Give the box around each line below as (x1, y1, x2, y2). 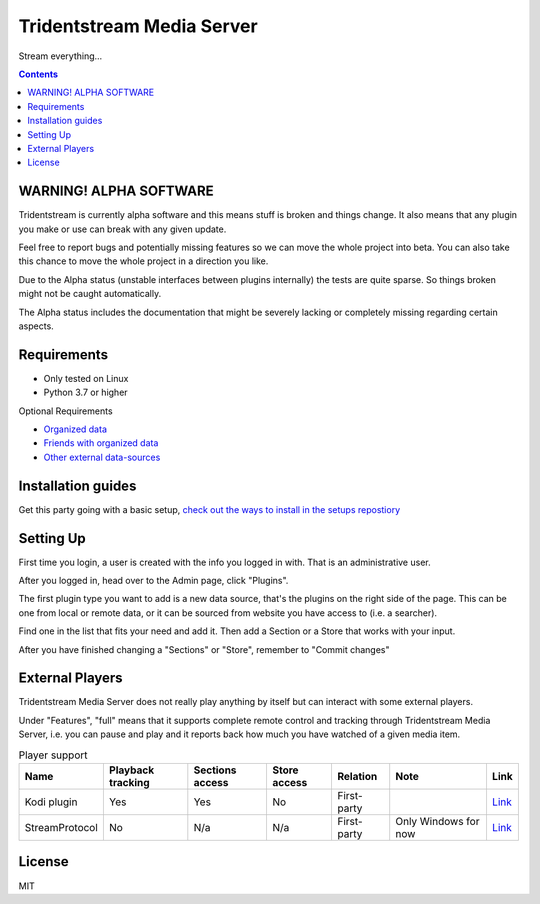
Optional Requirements (18, 405, 114, 417)
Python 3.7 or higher (43, 386, 129, 399)
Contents (18, 68, 59, 80)
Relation (337, 770, 378, 783)
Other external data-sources (43, 451, 161, 463)
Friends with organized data (43, 437, 159, 449)
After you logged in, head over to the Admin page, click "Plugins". (18, 574, 289, 586)
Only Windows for (395, 815, 480, 828)
